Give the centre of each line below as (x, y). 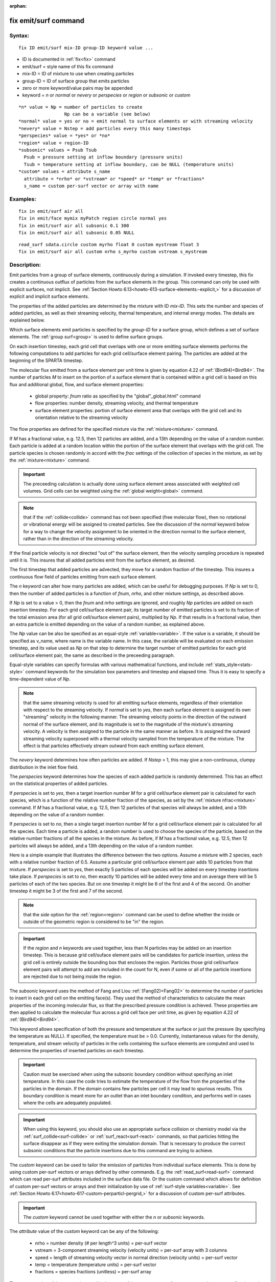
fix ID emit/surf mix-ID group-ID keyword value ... (86, 48)
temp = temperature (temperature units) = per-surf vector (96, 1265)
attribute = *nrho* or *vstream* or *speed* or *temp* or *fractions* (114, 179)
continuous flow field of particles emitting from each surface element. (83, 576)
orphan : (18, 6)
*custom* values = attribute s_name (64, 172)
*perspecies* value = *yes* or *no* (64, 136)
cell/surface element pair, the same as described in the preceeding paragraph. (92, 655)
